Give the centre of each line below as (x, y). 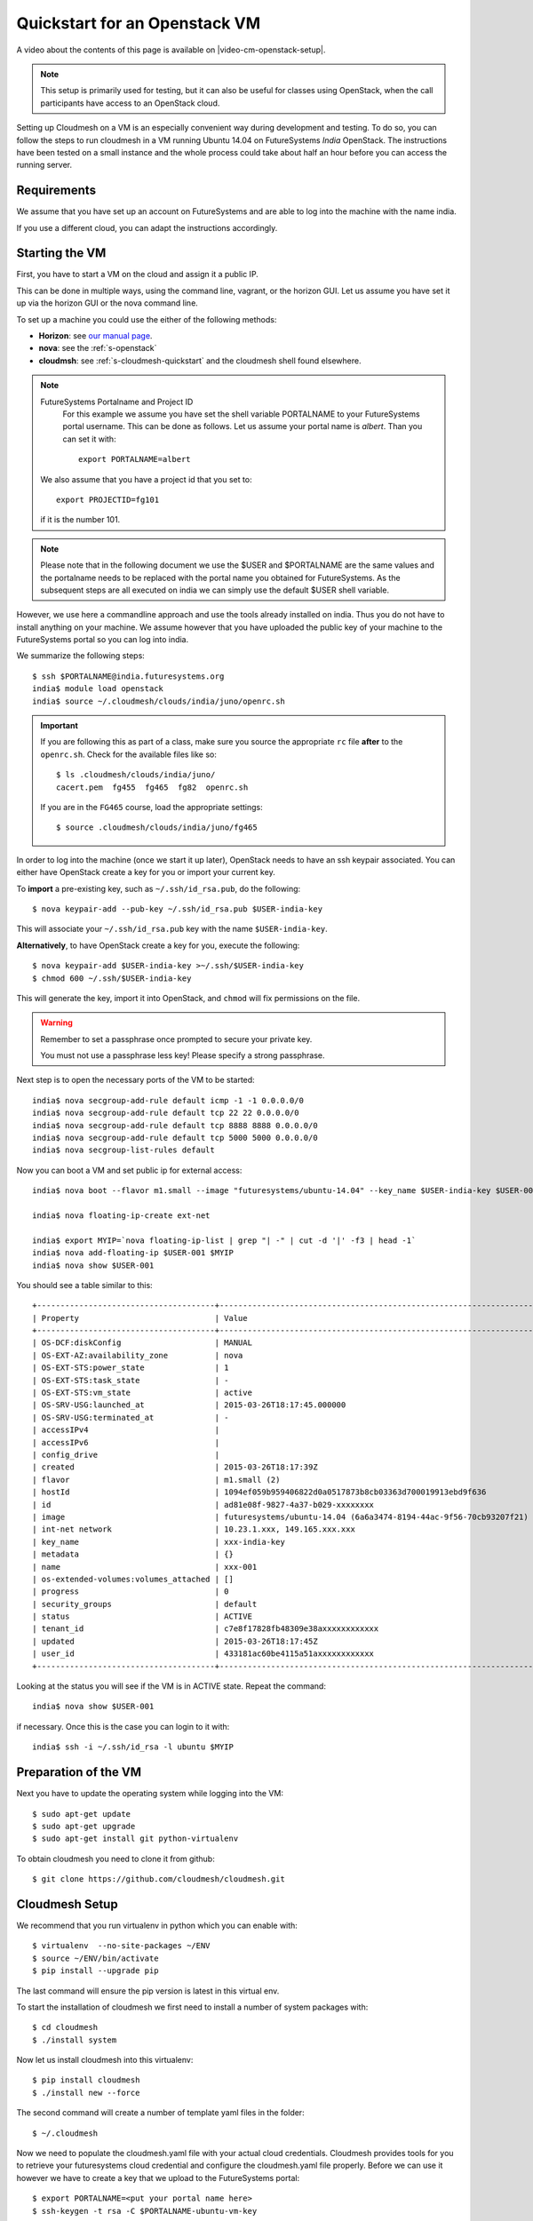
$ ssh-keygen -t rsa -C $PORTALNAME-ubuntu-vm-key (145, 2211)
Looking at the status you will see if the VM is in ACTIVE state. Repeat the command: (171, 1686)
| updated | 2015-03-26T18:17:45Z (175, 1641)
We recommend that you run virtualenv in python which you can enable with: (157, 1925)
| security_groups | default (145, 1604)
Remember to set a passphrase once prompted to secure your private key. (176, 1039)
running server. (44, 165)
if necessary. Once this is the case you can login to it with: (123, 1726)
